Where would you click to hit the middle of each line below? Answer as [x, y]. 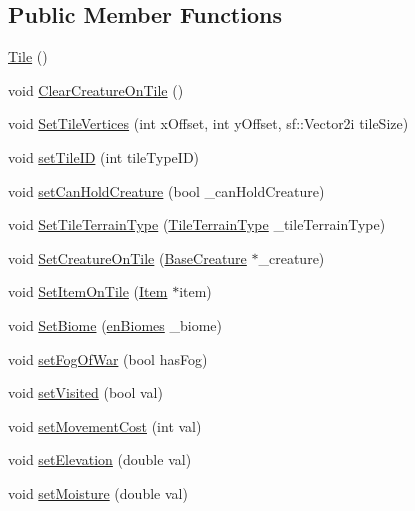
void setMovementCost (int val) [105, 425]
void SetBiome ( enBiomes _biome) [115, 324]
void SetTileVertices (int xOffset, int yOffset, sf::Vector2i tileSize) [208, 123]
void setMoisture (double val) [98, 492]
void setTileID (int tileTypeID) [104, 156]
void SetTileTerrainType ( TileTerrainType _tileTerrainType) [197, 224]
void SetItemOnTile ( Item [88, 291]
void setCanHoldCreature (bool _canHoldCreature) [166, 190]
